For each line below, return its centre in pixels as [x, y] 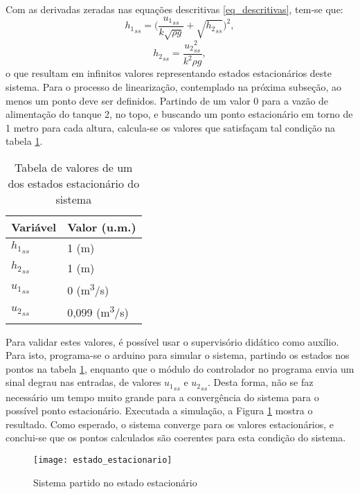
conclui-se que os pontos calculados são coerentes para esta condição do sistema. [176, 438]
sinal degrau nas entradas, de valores [83, 382]
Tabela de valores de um [74, 167]
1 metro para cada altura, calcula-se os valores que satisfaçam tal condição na [171, 127]
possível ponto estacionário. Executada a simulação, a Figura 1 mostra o [159, 411]
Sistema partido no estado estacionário [115, 482]
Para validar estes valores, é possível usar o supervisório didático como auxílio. [172, 341]
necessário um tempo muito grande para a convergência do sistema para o [162, 397]
